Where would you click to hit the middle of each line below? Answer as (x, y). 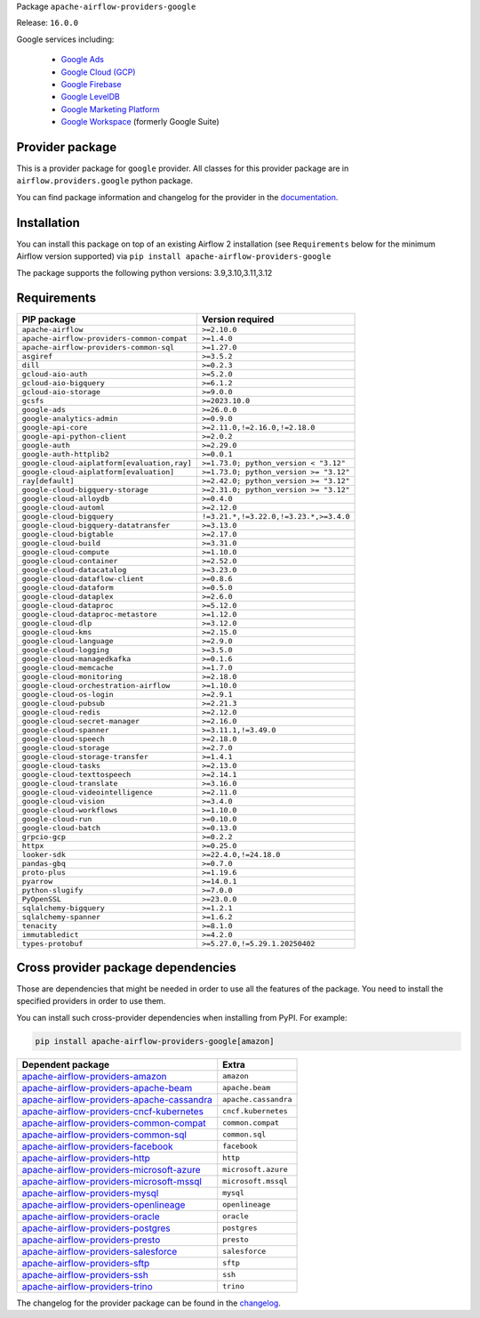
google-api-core (55, 428)
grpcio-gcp (44, 837)
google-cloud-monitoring (72, 677)
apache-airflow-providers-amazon (94, 1076)
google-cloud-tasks (61, 766)
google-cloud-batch (61, 828)
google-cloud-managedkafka (76, 659)
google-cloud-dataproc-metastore (89, 615)
